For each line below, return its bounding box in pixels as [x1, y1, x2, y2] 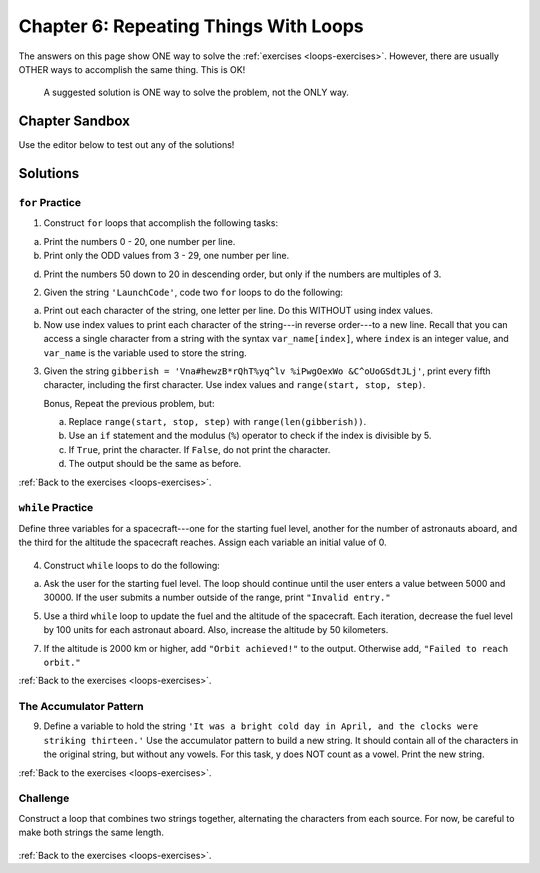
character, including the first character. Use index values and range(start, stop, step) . [43, 379, 426, 391]
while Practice [18, 501, 94, 515]
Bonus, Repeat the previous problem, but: [43, 397, 215, 409]
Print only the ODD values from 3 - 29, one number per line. [43, 250, 290, 262]
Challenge [18, 791, 70, 805]
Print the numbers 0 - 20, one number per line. [43, 235, 236, 247]
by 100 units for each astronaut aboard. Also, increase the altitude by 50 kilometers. [43, 624, 389, 636]
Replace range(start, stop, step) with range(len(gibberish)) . [68, 416, 367, 428]
